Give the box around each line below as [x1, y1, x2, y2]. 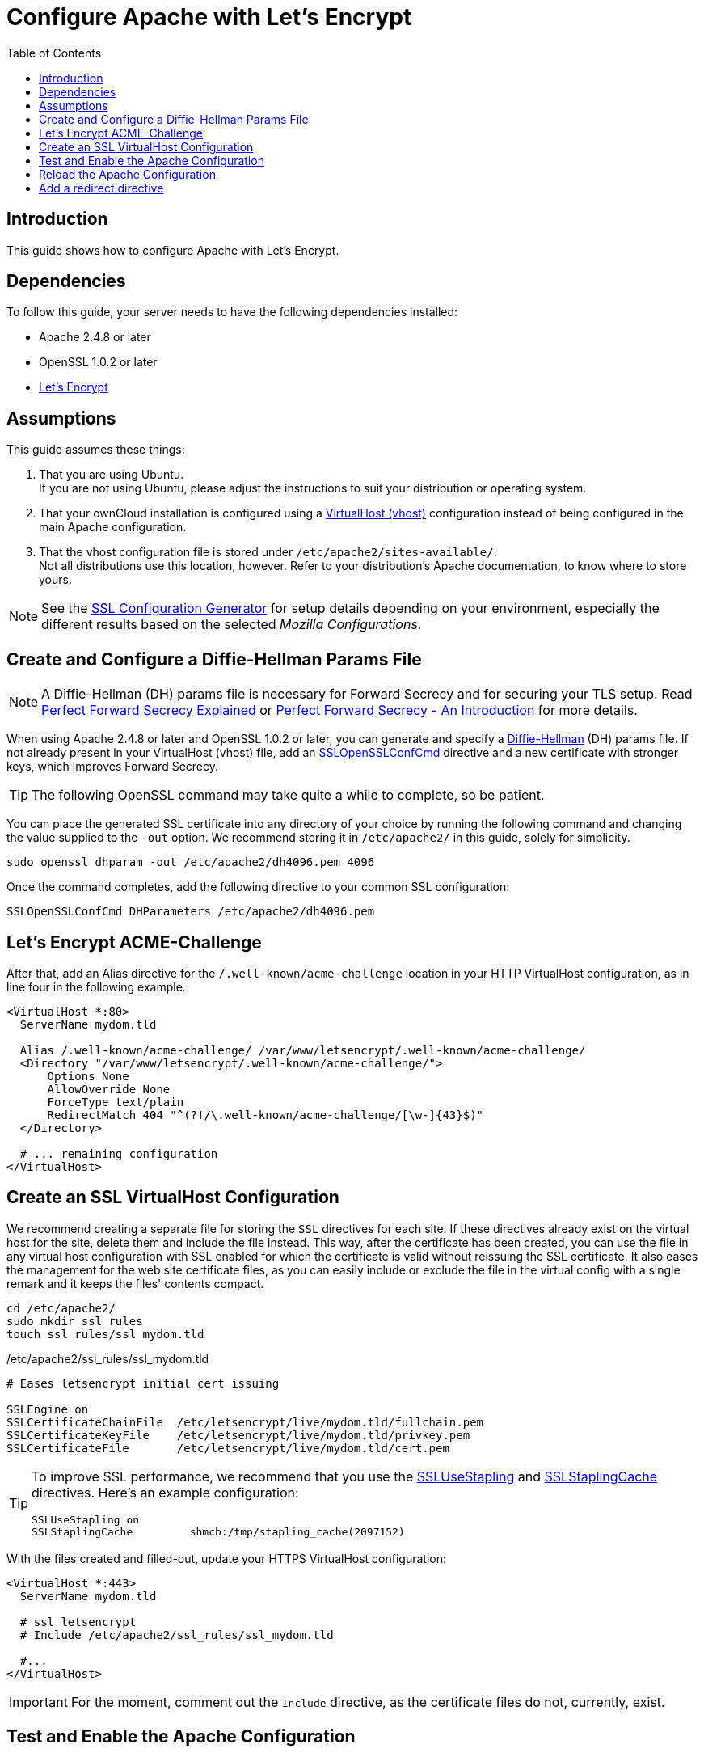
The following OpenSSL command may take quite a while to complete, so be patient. [32, 787, 545, 804]
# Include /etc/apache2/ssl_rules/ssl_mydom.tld [19, 1628, 334, 1641]
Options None [47, 1069, 129, 1083]
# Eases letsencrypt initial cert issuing [6, 1376, 280, 1390]
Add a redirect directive [39, 180, 164, 195]
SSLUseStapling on [32, 1513, 140, 1526]
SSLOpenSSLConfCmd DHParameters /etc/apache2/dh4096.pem [6, 905, 375, 919]
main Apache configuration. [39, 520, 187, 534]
